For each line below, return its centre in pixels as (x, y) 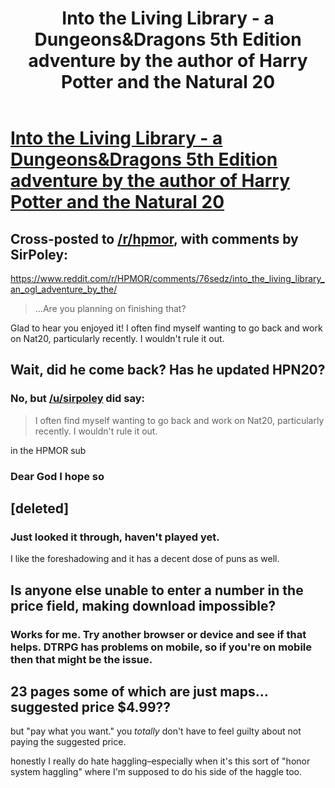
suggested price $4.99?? (91, 707)
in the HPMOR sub (48, 450)
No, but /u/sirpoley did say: (77, 399)
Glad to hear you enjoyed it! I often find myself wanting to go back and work (166, 328)
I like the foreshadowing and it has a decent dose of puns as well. (145, 559)
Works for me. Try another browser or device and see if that (158, 634)
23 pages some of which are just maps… (139, 691)
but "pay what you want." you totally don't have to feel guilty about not (156, 731)
